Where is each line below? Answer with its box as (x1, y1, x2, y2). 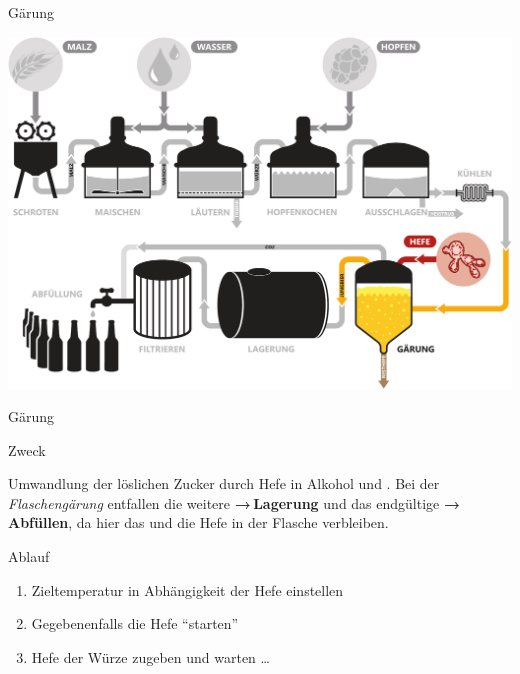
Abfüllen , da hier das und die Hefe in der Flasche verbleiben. (8, 512, 389, 533)
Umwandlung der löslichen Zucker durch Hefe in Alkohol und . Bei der (8, 473, 440, 494)
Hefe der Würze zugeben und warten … (31, 646, 270, 667)
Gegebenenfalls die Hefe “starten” (31, 613, 239, 634)
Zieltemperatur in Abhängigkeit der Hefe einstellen (31, 579, 344, 600)
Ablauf (8, 546, 50, 567)
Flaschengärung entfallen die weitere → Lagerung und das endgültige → (8, 492, 461, 513)
